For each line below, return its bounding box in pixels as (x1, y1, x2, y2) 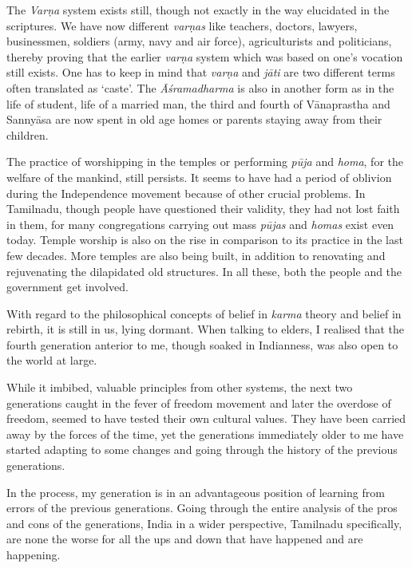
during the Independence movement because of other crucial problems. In (6, 184, 366, 201)
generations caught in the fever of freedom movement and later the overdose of (6, 394, 391, 411)
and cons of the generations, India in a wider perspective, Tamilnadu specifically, (6, 515, 402, 531)
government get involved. (6, 278, 129, 295)
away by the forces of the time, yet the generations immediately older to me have (6, 425, 404, 442)
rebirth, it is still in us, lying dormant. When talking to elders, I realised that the (6, 321, 405, 337)
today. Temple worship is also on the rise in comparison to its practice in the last (6, 231, 403, 248)
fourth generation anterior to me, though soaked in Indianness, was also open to (6, 336, 398, 353)
